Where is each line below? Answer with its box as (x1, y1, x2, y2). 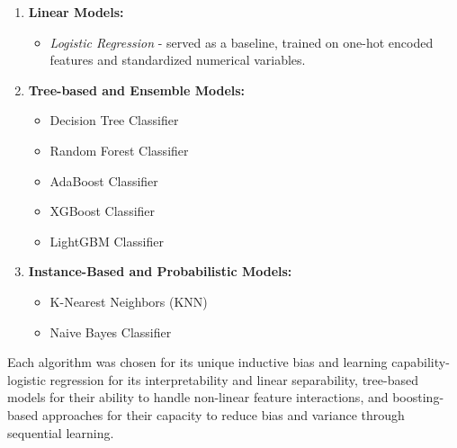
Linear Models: (28, 3, 124, 21)
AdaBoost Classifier (49, 171, 158, 190)
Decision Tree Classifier (49, 111, 179, 130)
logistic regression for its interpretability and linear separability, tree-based (7, 370, 418, 389)
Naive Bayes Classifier (49, 322, 172, 341)
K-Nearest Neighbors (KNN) (49, 291, 208, 310)
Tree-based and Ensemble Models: (28, 80, 246, 99)
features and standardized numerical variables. (49, 50, 306, 69)
